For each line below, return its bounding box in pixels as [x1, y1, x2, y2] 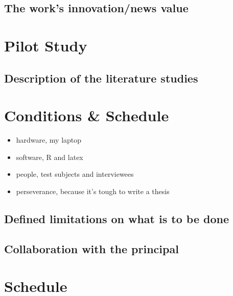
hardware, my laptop [16, 134, 82, 145]
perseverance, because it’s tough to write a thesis [16, 185, 170, 196]
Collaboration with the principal [4, 240, 179, 256]
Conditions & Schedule [4, 105, 169, 126]
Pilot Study [4, 35, 87, 56]
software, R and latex [16, 151, 83, 162]
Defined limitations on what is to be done [4, 210, 229, 226]
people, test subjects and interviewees [16, 169, 134, 179]
